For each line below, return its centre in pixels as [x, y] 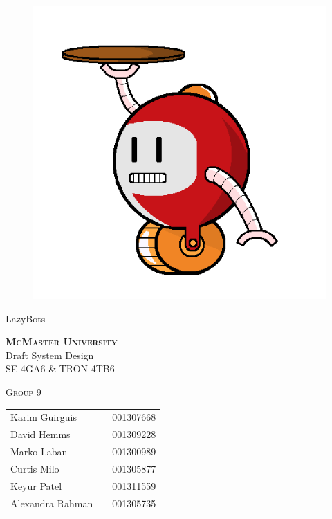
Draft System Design [50, 355]
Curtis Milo [35, 468]
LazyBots [26, 318]
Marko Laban [39, 451]
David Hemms [40, 434]
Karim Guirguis [44, 417]
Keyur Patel [36, 485]
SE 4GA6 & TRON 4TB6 [60, 368]
